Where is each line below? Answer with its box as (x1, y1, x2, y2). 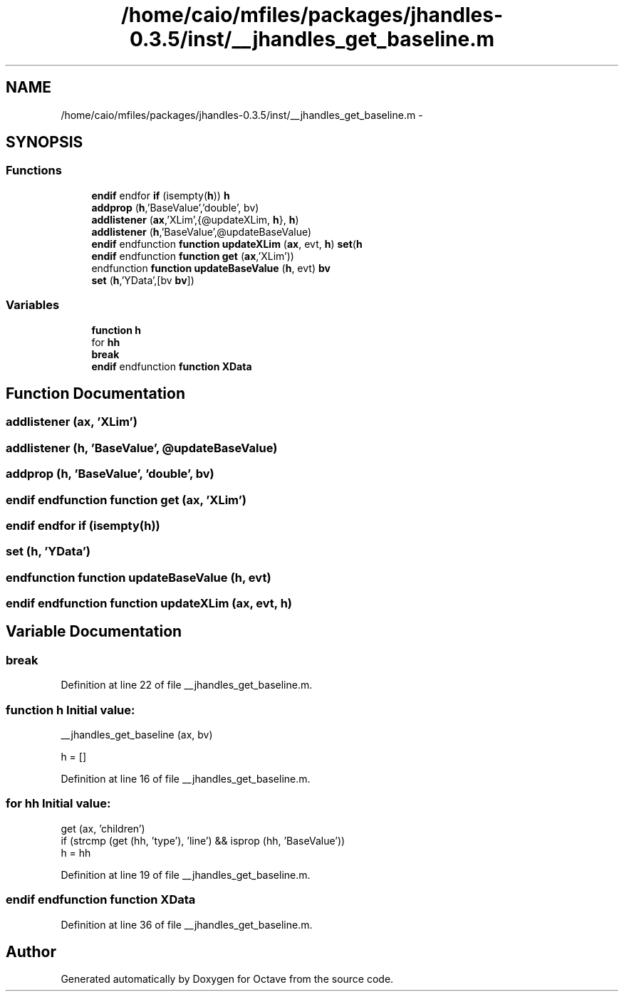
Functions (6, 163, 62, 178)
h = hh (61, 846, 91, 859)
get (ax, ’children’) (61, 822, 145, 835)
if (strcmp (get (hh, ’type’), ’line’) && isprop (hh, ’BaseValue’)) (61, 834, 345, 847)
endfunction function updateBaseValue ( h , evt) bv (91, 261, 331, 274)
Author (6, 942, 56, 961)
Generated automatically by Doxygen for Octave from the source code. (61, 973, 394, 986)
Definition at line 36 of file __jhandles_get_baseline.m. (61, 918, 313, 931)
